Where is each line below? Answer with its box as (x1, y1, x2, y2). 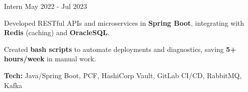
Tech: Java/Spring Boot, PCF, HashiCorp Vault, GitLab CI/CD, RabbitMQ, (4, 70, 242, 80)
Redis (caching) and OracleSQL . (4, 27, 110, 38)
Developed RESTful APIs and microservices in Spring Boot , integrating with (4, 17, 245, 28)
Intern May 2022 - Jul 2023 (4, 1, 87, 11)
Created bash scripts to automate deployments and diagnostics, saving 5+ (4, 44, 237, 54)
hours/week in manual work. (4, 53, 96, 64)
